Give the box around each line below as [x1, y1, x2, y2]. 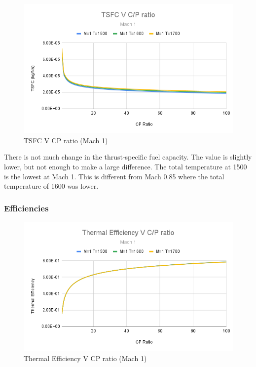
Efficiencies [4, 202, 49, 214]
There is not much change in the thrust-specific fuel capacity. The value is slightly [4, 152, 252, 162]
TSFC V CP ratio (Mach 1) [24, 135, 108, 145]
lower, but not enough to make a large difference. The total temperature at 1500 [4, 161, 247, 171]
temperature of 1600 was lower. [4, 181, 99, 191]
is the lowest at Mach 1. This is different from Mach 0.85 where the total [4, 171, 224, 181]
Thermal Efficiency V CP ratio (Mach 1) [24, 353, 147, 363]
